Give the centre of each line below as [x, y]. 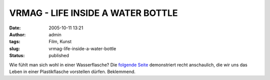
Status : [17, 56]
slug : [14, 48]
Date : [15, 28]
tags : [15, 42]
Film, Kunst [60, 42]
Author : [17, 34]
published [59, 56]
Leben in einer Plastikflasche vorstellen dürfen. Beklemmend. [72, 72]
